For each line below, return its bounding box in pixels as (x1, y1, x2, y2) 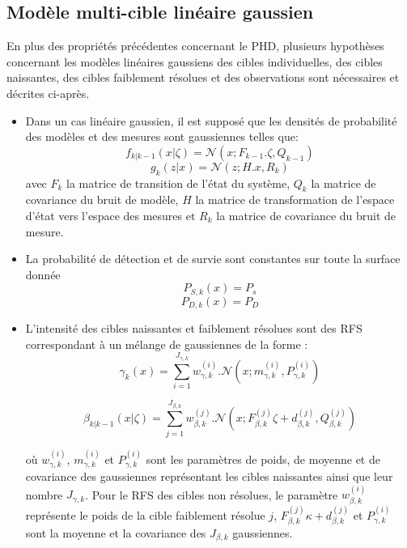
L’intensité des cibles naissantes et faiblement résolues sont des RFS (25, 320, 362, 337)
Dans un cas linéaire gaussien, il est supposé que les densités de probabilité (25, 112, 397, 129)
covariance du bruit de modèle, (25, 191, 179, 208)
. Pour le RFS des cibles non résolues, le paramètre (85, 486, 338, 503)
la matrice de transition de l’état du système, (66, 174, 290, 191)
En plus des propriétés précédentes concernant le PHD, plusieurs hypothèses (6, 37, 384, 54)
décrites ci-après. (6, 84, 90, 101)
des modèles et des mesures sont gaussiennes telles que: (25, 128, 299, 145)
